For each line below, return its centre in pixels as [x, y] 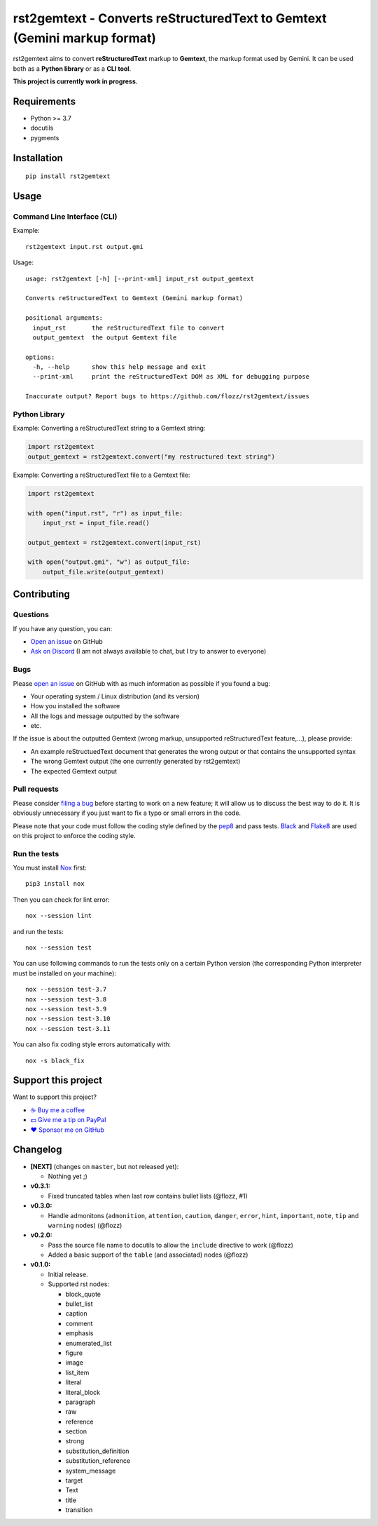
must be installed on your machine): [65, 973]
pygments [45, 137]
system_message [91, 1471]
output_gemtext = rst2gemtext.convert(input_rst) [114, 542]
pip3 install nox [55, 884]
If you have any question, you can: [62, 628]
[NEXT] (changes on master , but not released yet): [105, 1166]
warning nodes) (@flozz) [85, 1225]
